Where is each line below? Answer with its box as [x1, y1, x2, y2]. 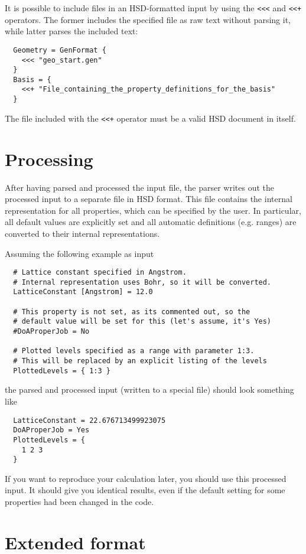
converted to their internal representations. [5, 227, 160, 239]
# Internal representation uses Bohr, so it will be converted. [13, 278, 272, 286]
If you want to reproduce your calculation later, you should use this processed [5, 472, 287, 484]
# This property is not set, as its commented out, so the [13, 307, 250, 316]
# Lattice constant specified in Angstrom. [13, 268, 187, 277]
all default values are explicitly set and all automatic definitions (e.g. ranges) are [5, 216, 297, 228]
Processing [5, 146, 93, 171]
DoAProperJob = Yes [13, 426, 90, 435]
